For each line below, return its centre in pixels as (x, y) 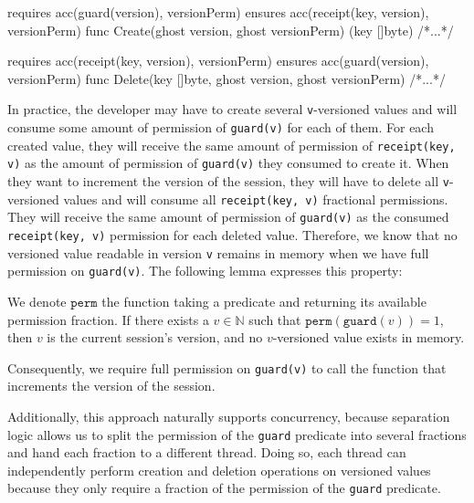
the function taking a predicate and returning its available (264, 301)
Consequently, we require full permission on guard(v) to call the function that (227, 367)
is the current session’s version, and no (155, 337)
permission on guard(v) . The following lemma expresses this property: (205, 271)
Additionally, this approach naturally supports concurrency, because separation (229, 416)
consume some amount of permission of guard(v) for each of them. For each (221, 127)
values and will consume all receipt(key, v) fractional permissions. (256, 199)
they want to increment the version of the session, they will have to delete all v (228, 181)
